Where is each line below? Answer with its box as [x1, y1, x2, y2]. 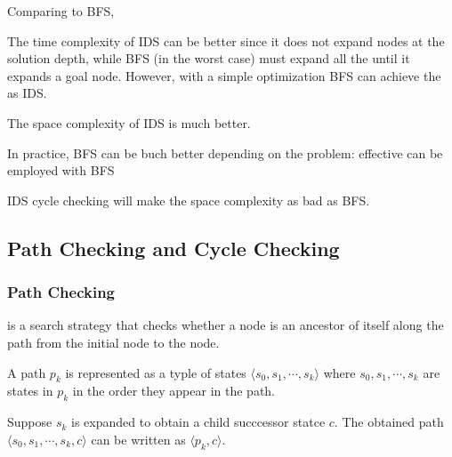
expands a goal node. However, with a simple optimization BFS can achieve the [7, 66, 441, 84]
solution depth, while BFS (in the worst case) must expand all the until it [7, 49, 410, 68]
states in [7, 381, 53, 400]
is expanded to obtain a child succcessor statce [71, 413, 326, 431]
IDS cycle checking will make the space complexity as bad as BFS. [7, 190, 370, 209]
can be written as [91, 429, 186, 448]
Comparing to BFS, [7, 2, 115, 20]
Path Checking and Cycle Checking [7, 234, 340, 261]
